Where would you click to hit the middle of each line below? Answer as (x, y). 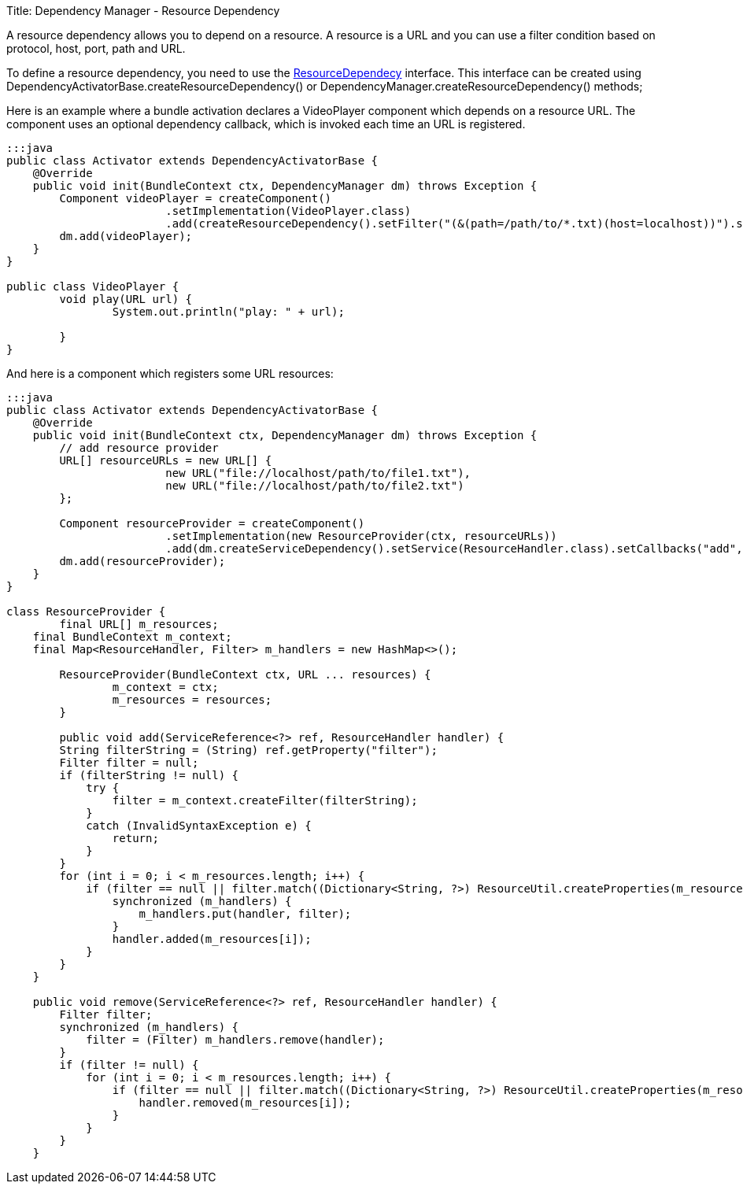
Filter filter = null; (129, 763)
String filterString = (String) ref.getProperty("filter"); (248, 750)
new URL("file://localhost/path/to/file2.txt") (315, 486)
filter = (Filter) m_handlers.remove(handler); (235, 1040)
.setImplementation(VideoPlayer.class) (288, 211)
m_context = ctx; (165, 687)
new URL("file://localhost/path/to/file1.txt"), (318, 473)
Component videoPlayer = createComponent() (196, 198)
